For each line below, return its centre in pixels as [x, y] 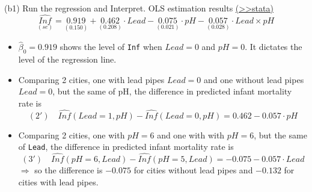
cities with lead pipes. [58, 181]
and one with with [191, 135]
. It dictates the [274, 47]
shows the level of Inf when [111, 47]
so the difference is [69, 170]
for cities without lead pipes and [193, 170]
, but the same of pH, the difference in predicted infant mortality [172, 91]
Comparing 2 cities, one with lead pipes [91, 79]
